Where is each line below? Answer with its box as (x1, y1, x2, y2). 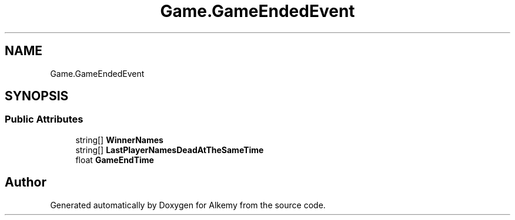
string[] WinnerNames (75, 134, 163, 145)
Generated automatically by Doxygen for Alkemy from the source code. (50, 199, 326, 210)
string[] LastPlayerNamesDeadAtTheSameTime (75, 144, 264, 155)
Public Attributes (5, 113, 83, 126)
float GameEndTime (75, 154, 154, 165)
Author (5, 175, 46, 190)
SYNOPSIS (5, 89, 69, 104)
